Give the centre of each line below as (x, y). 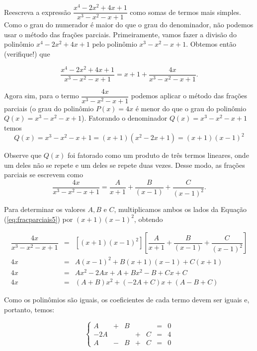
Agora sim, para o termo (42, 96)
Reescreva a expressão (38, 12)
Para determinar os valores (45, 209)
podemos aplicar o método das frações (189, 96)
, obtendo (148, 219)
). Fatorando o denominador (125, 118)
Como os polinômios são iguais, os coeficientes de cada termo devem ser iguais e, (127, 300)
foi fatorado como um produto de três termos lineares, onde (158, 155)
